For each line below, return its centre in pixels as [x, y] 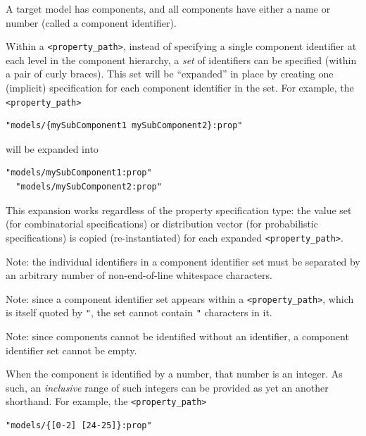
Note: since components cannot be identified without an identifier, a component [177, 336]
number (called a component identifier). [91, 22]
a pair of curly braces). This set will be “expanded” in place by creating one [170, 74]
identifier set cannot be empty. [71, 350]
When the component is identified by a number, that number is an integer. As [174, 374]
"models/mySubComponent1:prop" [79, 173]
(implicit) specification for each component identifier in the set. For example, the [180, 88]
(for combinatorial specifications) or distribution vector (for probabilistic [162, 224]
